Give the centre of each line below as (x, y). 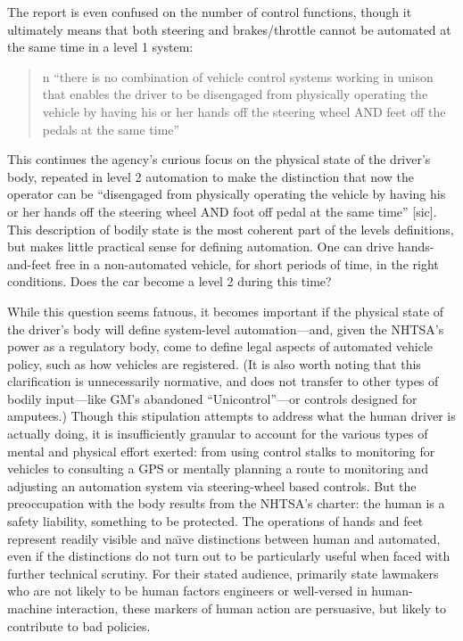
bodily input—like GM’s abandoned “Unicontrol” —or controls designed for (212, 398)
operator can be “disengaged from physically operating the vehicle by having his (227, 194)
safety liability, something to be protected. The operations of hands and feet (215, 521)
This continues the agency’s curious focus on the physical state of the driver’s (219, 159)
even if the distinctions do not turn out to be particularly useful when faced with (229, 556)
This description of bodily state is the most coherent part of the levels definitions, (231, 229)
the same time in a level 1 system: (100, 47)
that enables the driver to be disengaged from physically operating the (235, 94)
